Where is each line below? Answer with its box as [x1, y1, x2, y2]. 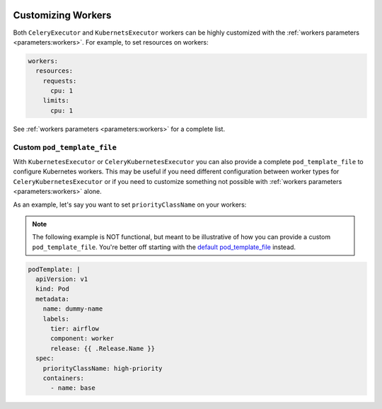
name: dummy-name [42, 305, 103, 313]
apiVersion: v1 [35, 275, 88, 283]
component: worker [50, 335, 115, 342]
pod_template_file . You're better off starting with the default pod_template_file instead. [32, 243, 296, 251]
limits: [42, 96, 70, 105]
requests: [42, 76, 77, 85]
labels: [42, 315, 70, 323]
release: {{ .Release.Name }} [50, 344, 156, 352]
